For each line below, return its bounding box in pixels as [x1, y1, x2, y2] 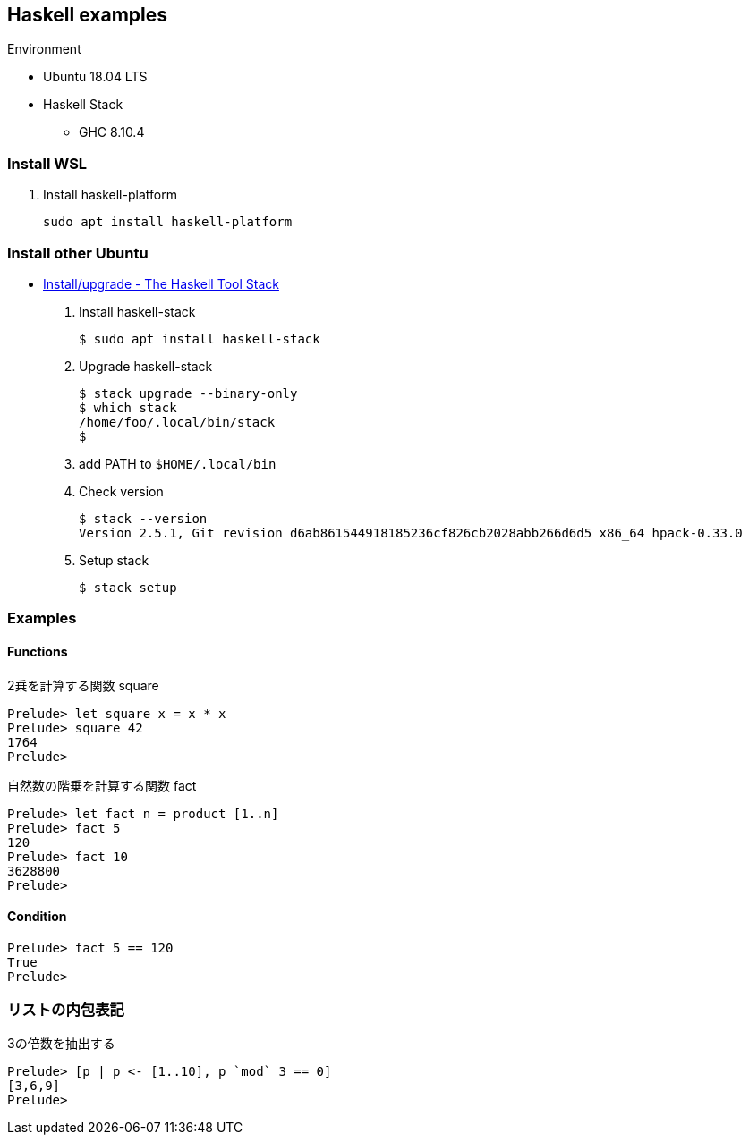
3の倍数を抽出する [7, 1036, 115, 1052]
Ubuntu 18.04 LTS [43, 69, 148, 85]
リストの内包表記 [7, 1001, 124, 1019]
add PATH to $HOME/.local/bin [79, 455, 277, 471]
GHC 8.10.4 [79, 124, 145, 140]
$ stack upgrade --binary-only [79, 385, 298, 401]
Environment [7, 41, 81, 57]
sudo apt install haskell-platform [43, 215, 293, 230]
